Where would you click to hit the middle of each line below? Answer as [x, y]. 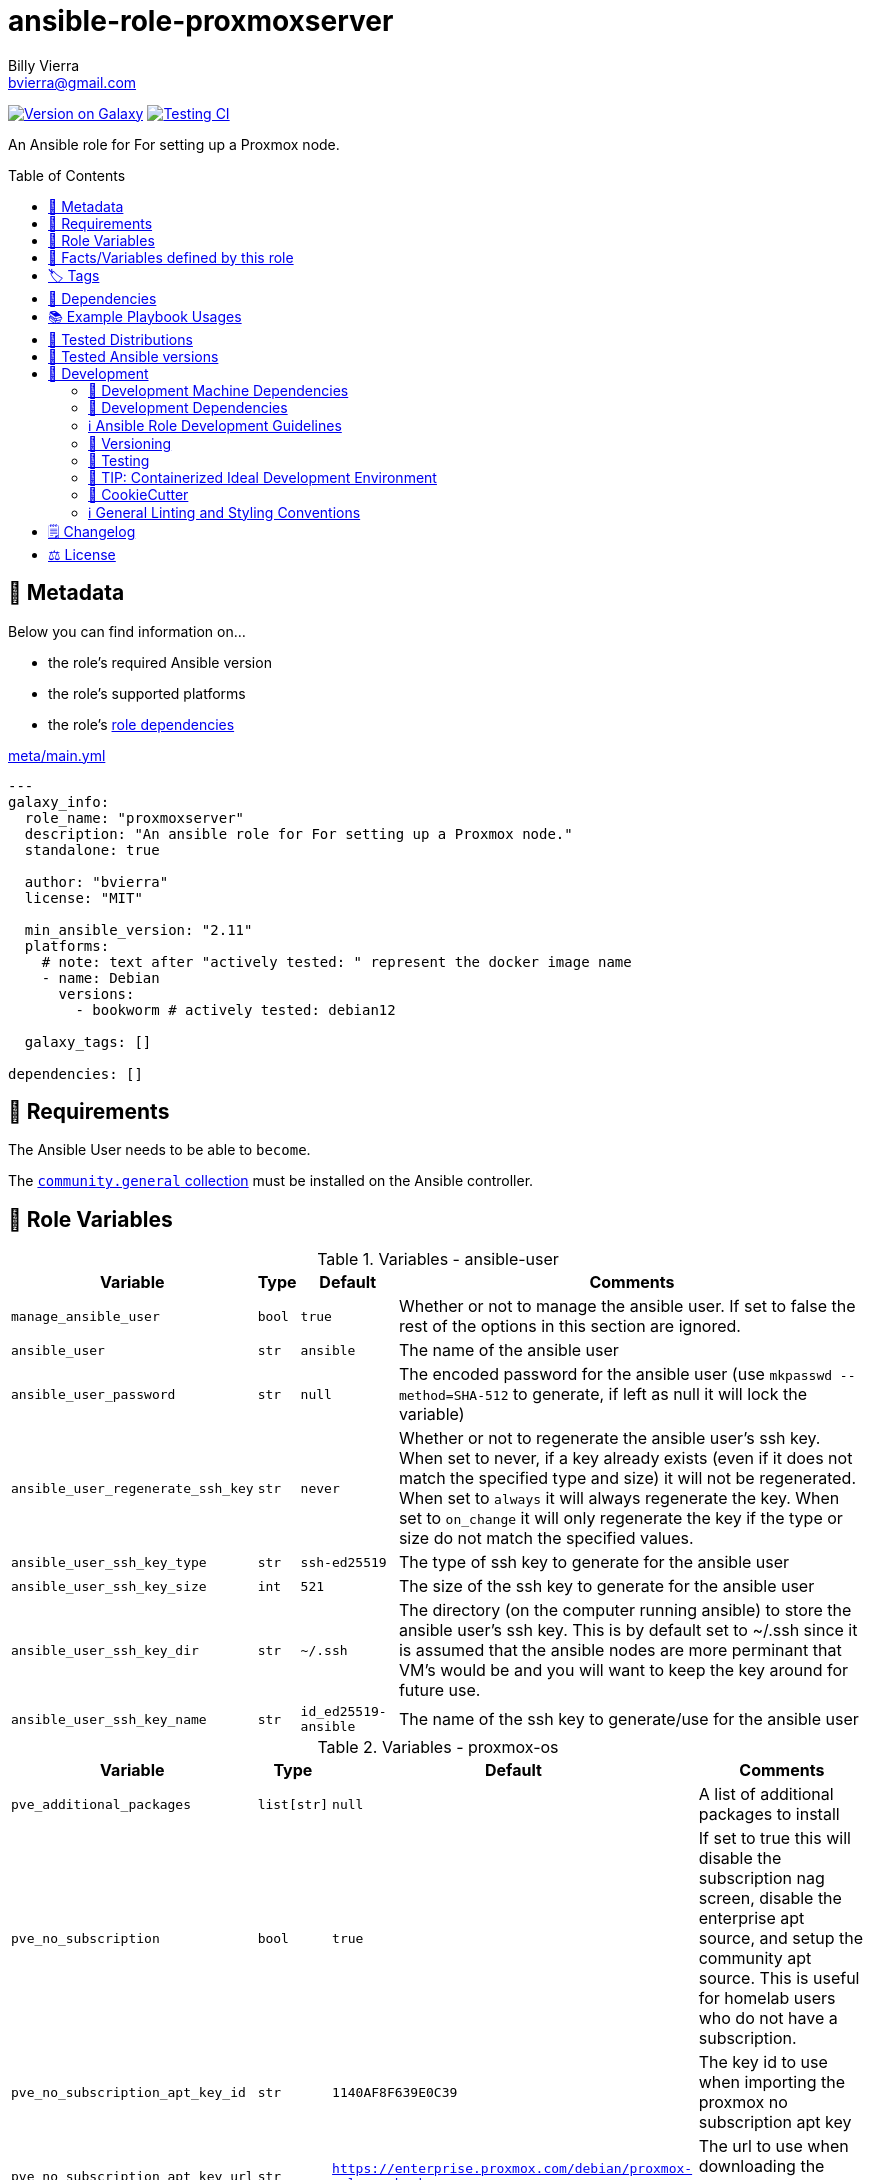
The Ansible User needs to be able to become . [159, 1150]
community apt [755, 1958]
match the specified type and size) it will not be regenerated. [627, 1478]
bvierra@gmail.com [72, 82]
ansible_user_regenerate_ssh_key [132, 1488]
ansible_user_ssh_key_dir [105, 1650]
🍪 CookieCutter [138, 494]
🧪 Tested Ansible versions [133, 356]
